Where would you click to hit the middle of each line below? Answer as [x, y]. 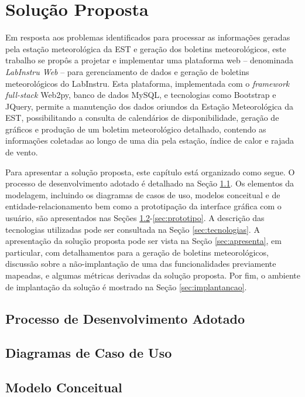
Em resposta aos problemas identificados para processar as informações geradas [148, 37]
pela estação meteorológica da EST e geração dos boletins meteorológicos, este [146, 48]
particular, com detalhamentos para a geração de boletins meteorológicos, [137, 252]
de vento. [22, 152]
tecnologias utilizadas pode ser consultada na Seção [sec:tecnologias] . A [133, 229]
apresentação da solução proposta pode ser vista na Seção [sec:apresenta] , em [143, 241]
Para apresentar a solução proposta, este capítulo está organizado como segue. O [150, 172]
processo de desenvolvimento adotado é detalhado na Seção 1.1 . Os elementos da [150, 183]
